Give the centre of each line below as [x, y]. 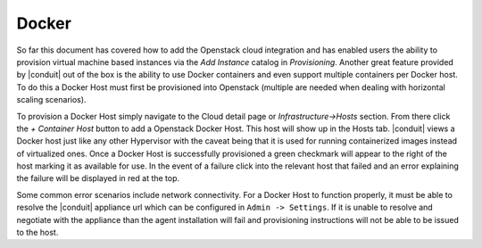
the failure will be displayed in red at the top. [98, 178]
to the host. [37, 233]
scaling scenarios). [51, 100]
